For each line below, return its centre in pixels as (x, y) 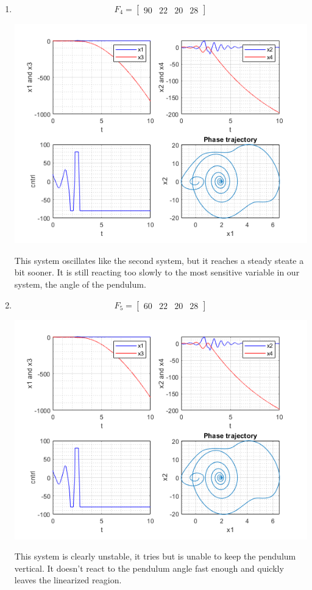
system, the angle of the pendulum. (80, 284)
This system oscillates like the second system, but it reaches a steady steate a (159, 260)
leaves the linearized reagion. (68, 580)
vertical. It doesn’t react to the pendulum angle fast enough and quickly (149, 568)
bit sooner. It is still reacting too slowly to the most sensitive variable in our (157, 272)
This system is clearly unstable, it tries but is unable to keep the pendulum (155, 556)
